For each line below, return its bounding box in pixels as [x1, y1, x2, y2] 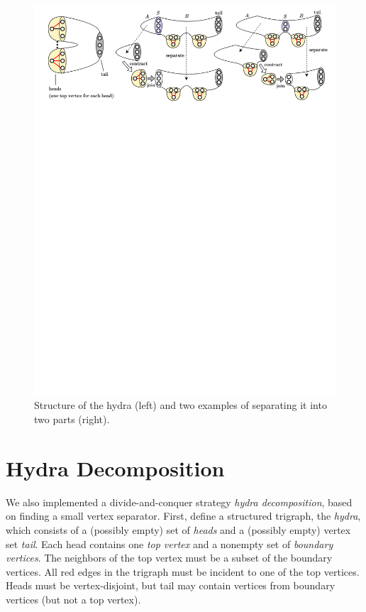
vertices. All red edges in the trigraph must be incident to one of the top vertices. [6, 564, 360, 579]
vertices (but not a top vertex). [6, 591, 141, 606]
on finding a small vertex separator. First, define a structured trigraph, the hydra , [6, 508, 361, 523]
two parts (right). [34, 412, 110, 427]
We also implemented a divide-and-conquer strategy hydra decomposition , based [6, 494, 353, 509]
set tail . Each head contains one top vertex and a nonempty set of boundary [6, 536, 333, 551]
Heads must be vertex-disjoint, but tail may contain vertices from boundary [6, 578, 335, 593]
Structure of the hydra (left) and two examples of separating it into [34, 398, 327, 412]
